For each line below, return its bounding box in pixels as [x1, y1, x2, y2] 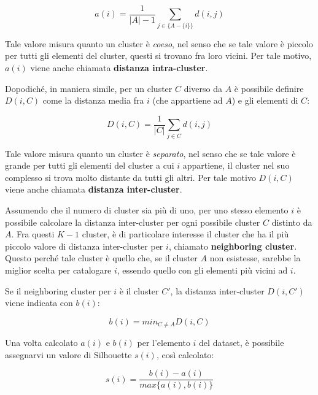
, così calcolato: [156, 348, 214, 361]
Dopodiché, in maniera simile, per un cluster [5, 82, 173, 94]
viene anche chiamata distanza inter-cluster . [5, 183, 182, 196]
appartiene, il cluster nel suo [182, 159, 290, 172]
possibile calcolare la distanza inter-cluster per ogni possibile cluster [5, 215, 260, 228]
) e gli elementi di [231, 94, 298, 107]
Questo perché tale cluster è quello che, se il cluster [5, 251, 198, 264]
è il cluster [119, 284, 159, 297]
